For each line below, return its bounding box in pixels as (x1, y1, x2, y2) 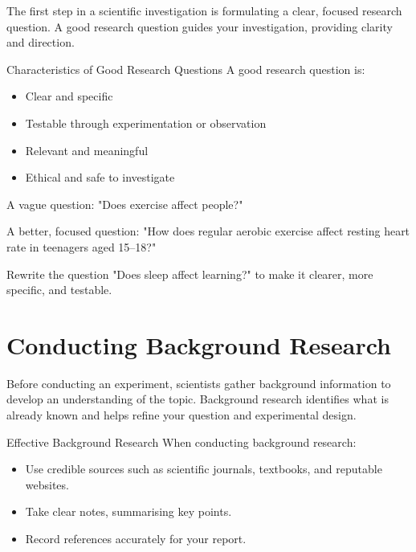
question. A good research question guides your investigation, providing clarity (6, 18, 393, 35)
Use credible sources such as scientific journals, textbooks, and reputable (25, 460, 382, 477)
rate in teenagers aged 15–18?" (6, 238, 157, 255)
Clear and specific (25, 88, 113, 104)
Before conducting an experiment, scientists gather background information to (6, 374, 391, 391)
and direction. (6, 34, 75, 51)
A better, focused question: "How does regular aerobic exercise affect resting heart (6, 223, 410, 239)
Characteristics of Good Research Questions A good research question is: (6, 60, 365, 77)
